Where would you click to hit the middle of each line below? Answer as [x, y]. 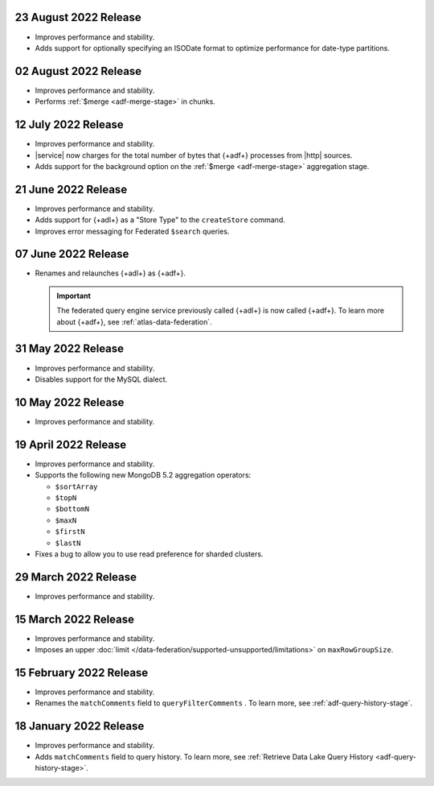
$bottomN [72, 509]
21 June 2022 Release [71, 189]
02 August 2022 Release [78, 71]
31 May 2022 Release [70, 349]
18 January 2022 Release [80, 726]
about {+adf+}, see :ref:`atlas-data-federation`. [134, 321]
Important [74, 296]
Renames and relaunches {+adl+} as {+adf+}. [111, 273]
